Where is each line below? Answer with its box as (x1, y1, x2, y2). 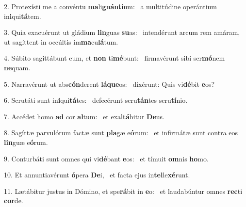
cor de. (4, 195, 23, 206)
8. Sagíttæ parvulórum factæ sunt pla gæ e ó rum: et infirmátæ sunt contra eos (4, 127, 238, 138)
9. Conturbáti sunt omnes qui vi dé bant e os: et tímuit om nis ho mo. (4, 153, 209, 163)
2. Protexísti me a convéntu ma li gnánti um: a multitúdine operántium (4, 1, 217, 11)
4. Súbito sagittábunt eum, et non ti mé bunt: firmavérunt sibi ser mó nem (4, 53, 225, 63)
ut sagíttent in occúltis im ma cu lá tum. (4, 36, 118, 47)
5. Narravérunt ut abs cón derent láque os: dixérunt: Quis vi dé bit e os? (4, 79, 215, 89)
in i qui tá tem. (4, 11, 41, 21)
